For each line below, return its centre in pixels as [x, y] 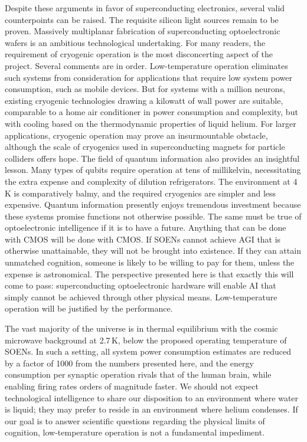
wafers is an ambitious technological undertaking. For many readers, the [135, 42]
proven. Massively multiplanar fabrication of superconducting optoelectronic [143, 31]
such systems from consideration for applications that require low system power [148, 77]
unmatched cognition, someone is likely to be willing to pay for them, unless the [150, 262]
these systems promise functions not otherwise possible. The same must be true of [153, 216]
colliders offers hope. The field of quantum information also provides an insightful [152, 158]
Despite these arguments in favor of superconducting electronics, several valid [145, 8]
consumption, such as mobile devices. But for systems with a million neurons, [145, 89]
